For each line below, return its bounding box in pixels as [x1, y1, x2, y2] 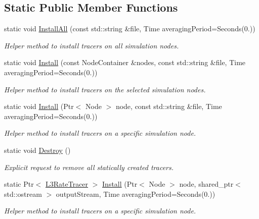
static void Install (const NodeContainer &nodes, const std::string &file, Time [4, 57, 246, 68]
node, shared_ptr [179, 179, 234, 189]
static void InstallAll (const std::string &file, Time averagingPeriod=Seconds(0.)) [4, 23, 255, 34]
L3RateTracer [45, 179, 89, 189]
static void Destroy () [4, 144, 71, 155]
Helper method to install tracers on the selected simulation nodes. [4, 84, 206, 94]
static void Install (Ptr [4, 101, 74, 112]
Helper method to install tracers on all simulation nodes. [4, 40, 179, 50]
